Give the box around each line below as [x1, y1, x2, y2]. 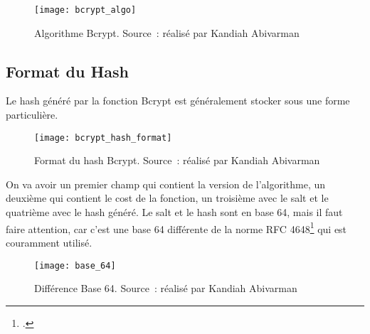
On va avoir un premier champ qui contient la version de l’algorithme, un [6, 176, 326, 191]
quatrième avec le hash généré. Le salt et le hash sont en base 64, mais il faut [6, 205, 343, 220]
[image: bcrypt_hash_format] [34, 132, 172, 143]
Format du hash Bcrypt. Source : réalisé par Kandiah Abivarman [34, 153, 320, 168]
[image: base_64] [34, 260, 116, 271]
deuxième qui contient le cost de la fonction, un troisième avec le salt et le [6, 190, 329, 205]
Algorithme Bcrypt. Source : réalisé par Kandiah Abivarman [34, 25, 300, 40]
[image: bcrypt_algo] [34, 5, 137, 15]
